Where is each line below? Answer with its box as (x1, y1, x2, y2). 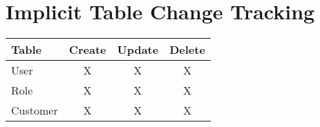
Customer (11, 102, 58, 119)
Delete (169, 41, 205, 58)
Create (68, 41, 106, 58)
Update (117, 41, 159, 58)
